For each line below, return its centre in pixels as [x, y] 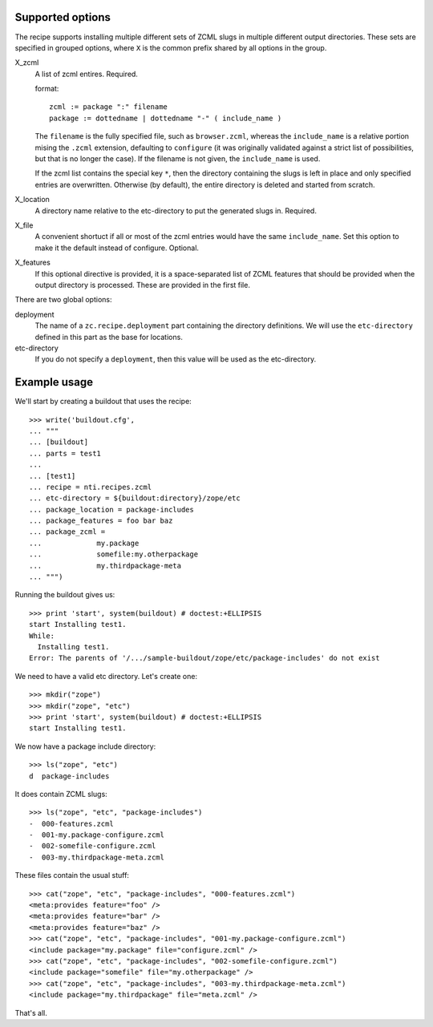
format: [47, 89]
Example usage [54, 382]
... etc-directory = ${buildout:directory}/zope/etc [135, 498]
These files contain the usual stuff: [72, 875]
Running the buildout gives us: [65, 595]
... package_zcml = [67, 532]
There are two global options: [63, 300]
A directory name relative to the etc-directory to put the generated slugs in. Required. [176, 210]
